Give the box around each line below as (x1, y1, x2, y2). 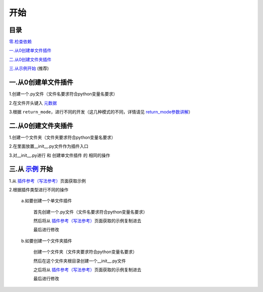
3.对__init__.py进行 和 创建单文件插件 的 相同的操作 (9, 152, 111, 158)
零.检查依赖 (9, 39, 32, 45)
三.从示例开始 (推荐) (9, 66, 49, 72)
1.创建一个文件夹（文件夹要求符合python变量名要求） (9, 134, 116, 140)
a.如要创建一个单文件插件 (21, 198, 72, 204)
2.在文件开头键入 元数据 (9, 100, 57, 106)
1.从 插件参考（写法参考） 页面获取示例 (9, 178, 86, 183)
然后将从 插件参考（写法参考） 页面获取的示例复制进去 (33, 218, 141, 224)
